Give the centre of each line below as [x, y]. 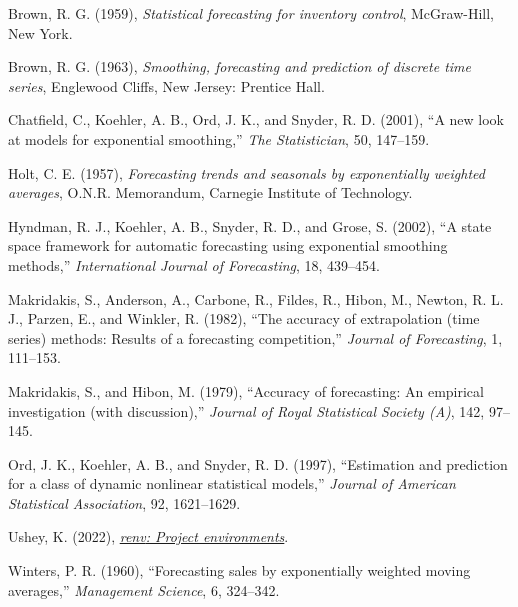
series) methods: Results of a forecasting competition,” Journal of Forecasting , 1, [255, 337]
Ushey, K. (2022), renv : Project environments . [148, 536]
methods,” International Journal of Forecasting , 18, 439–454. [194, 264]
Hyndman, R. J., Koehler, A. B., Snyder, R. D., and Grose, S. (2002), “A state [250, 225]
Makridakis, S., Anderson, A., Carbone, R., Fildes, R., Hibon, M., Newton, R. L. [256, 298]
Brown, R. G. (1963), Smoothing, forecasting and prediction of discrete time [239, 66]
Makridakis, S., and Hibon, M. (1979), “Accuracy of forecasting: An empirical [246, 390]
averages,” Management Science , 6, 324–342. [144, 589]
